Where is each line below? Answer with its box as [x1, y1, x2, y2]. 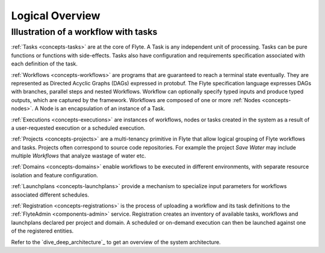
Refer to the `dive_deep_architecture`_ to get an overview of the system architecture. [11, 238, 221, 246]
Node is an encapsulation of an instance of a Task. [40, 105, 166, 112]
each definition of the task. [11, 60, 78, 67]
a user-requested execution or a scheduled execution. [11, 124, 146, 132]
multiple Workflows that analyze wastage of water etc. [11, 152, 146, 159]
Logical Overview [11, 9, 101, 22]
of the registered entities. [11, 227, 74, 234]
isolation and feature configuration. [11, 171, 99, 178]
